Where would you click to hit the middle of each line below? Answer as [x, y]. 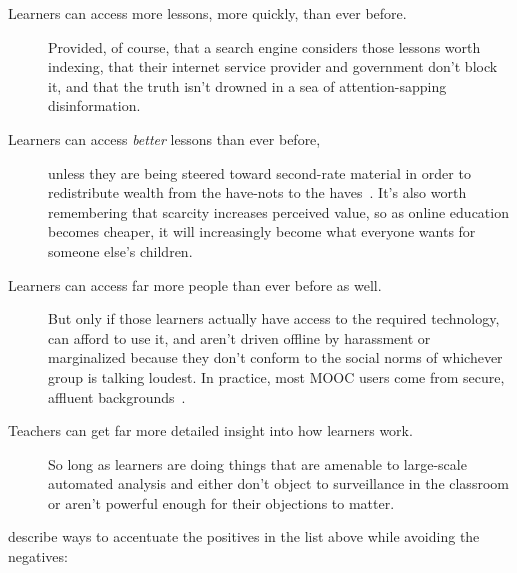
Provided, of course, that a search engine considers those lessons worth [264, 46]
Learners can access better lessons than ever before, [164, 138]
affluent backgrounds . [117, 396]
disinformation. [94, 105]
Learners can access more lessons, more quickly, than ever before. [207, 13]
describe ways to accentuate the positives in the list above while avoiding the [244, 536]
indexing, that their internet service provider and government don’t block [273, 66]
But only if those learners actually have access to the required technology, [274, 318]
